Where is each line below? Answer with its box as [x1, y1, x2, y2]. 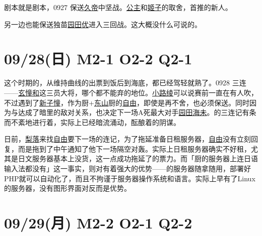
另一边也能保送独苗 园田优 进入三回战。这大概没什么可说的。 [4, 19, 202, 29]
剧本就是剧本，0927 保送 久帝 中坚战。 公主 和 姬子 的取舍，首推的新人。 [4, 2, 232, 12]
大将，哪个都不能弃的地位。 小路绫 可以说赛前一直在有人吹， [60, 87, 258, 97]
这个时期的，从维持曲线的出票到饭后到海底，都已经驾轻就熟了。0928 [4, 77, 230, 88]
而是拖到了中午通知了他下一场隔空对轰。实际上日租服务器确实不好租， [18, 143, 251, 154]
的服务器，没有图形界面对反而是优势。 [4, 183, 131, 193]
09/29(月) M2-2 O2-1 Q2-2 [4, 212, 192, 233]
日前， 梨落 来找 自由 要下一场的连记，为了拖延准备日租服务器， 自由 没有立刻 [4, 134, 251, 144]
